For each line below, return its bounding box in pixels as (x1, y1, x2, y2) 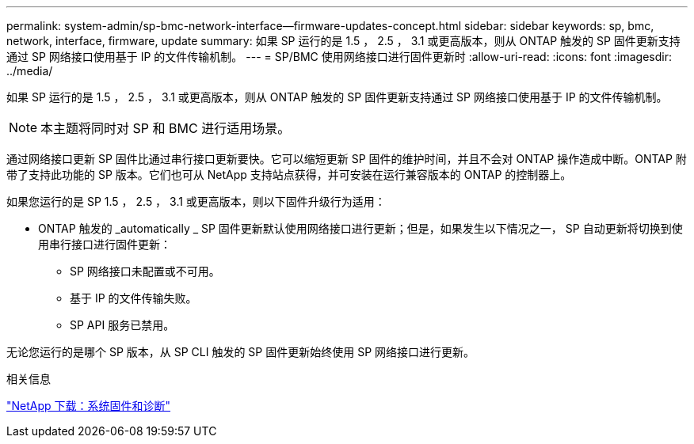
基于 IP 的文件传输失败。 (70, 291, 197, 305)
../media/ (6, 64, 53, 78)
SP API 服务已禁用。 (70, 318, 175, 332)
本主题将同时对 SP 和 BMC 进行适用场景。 (40, 120, 291, 136)
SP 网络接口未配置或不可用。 (70, 264, 220, 278)
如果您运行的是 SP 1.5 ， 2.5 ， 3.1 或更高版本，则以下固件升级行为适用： (6, 195, 386, 208)
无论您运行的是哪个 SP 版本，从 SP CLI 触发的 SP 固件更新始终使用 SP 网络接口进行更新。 (6, 345, 475, 359)
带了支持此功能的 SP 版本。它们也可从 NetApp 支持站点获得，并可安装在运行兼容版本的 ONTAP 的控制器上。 (6, 168, 572, 181)
